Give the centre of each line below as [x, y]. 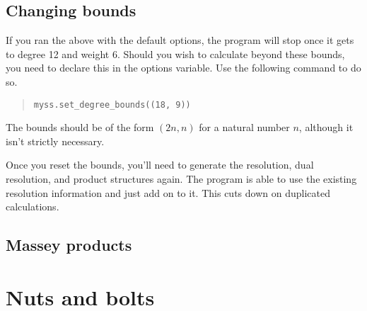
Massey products [69, 245]
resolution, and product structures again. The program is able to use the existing [181, 179]
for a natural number [244, 127]
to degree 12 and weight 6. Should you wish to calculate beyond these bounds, [175, 53]
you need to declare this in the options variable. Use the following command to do [183, 68]
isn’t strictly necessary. [55, 141]
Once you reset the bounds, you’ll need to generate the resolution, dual [160, 165]
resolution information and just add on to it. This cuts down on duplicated [168, 192]
